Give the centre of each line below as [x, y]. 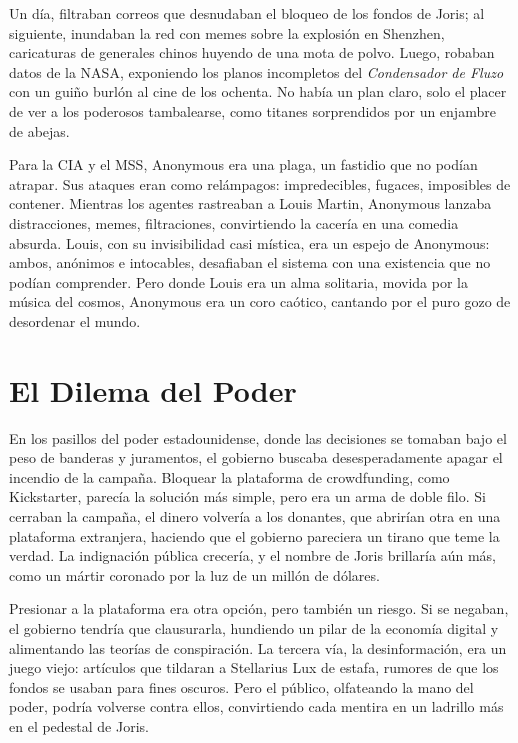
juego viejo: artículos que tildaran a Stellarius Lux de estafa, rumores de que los [254, 667]
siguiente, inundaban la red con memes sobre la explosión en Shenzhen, [227, 32]
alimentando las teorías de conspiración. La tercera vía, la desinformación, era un [258, 647]
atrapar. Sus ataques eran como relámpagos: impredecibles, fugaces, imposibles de [260, 183]
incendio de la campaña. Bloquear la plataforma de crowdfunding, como [229, 476]
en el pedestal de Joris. [79, 725]
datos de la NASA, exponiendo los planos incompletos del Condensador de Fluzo [256, 71]
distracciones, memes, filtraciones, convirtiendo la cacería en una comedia [234, 222]
